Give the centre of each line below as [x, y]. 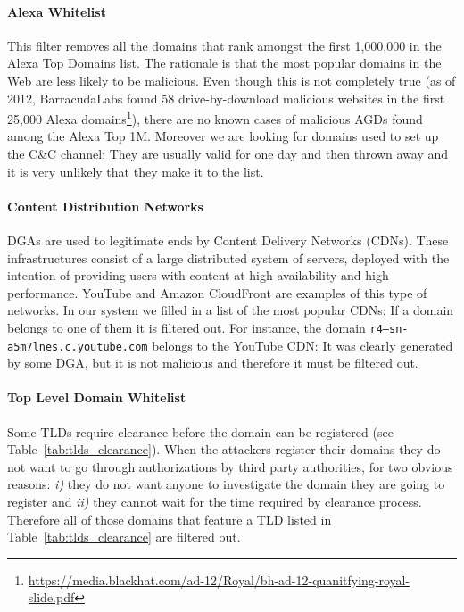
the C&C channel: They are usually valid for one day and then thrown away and [228, 154]
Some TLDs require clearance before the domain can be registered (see [200, 431]
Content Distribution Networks [105, 206]
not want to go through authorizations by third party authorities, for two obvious [230, 466]
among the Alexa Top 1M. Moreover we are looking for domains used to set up [223, 136]
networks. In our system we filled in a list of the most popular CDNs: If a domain [231, 310]
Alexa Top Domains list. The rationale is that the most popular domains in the [224, 63]
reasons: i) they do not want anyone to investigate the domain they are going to [226, 484]
